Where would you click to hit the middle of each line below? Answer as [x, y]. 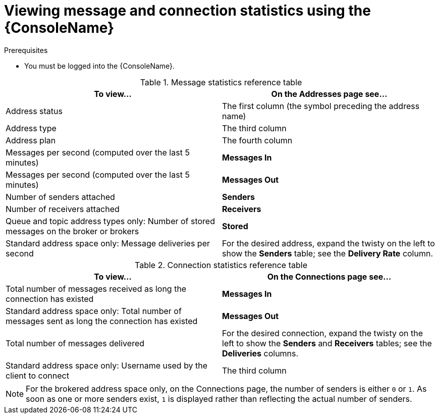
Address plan [31, 140]
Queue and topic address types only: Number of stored [110, 221]
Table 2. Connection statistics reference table [221, 265]
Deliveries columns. [260, 353]
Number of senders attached [60, 197]
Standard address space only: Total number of [94, 311]
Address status [34, 111]
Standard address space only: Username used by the [107, 365]
